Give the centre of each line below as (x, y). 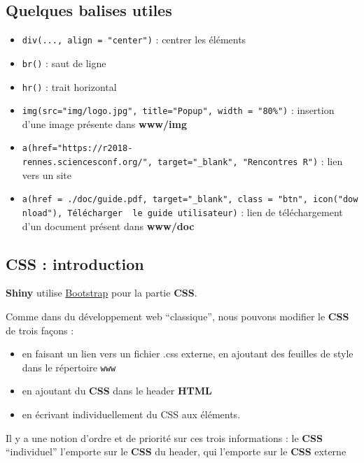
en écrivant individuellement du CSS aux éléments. (131, 414)
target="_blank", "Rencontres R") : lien (250, 161)
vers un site (47, 174)
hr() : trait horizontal (69, 86)
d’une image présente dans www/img (104, 123)
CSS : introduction (75, 263)
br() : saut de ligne (64, 63)
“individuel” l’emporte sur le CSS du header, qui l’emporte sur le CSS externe (176, 451)
